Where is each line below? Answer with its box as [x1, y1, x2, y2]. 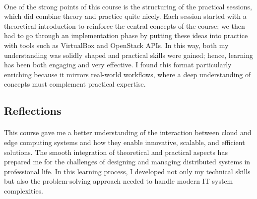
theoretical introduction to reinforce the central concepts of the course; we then [4, 20, 245, 31]
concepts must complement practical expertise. [4, 79, 146, 89]
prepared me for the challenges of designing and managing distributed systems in [4, 156, 251, 167]
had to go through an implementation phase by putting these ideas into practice [4, 30, 248, 41]
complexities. [4, 185, 44, 196]
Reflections [4, 103, 62, 118]
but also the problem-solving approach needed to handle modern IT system [4, 176, 233, 186]
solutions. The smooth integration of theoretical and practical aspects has [4, 147, 228, 157]
